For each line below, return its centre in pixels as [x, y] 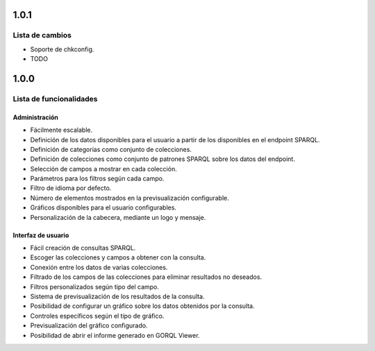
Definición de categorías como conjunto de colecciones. [111, 149]
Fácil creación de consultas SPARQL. [83, 248]
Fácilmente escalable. [61, 130]
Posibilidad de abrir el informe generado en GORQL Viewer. [115, 335]
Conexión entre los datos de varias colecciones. [99, 267]
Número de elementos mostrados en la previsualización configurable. [130, 198]
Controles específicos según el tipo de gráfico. [97, 316]
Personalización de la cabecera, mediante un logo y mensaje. [118, 217]
